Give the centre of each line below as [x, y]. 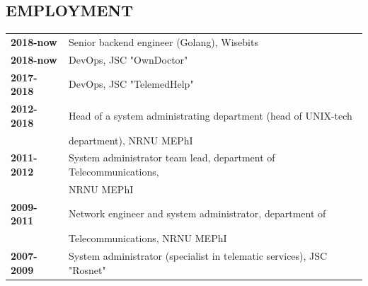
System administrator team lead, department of [172, 158]
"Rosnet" [87, 269]
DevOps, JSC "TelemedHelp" [131, 84]
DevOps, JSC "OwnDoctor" [128, 59]
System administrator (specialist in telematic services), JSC [198, 255]
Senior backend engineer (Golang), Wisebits [163, 41]
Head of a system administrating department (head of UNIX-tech [211, 115]
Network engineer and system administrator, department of [197, 213]
